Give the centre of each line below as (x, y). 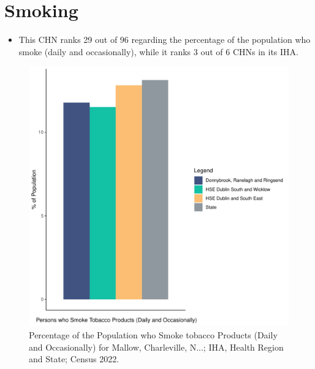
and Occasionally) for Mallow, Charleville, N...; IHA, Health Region (156, 347)
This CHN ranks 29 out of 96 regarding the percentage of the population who (165, 40)
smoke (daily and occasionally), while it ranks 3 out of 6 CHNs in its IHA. (158, 51)
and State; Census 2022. (74, 359)
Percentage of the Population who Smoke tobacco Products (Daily (153, 334)
